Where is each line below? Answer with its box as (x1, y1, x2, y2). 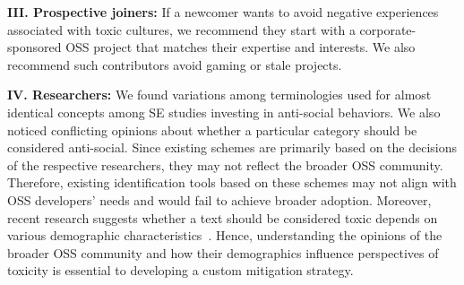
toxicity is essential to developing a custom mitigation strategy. (7, 261, 354, 280)
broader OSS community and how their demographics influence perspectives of (7, 243, 439, 262)
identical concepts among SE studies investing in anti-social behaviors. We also (7, 102, 441, 121)
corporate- (359, 20, 417, 39)
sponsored (7, 38, 62, 56)
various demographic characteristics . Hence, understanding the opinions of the (7, 226, 443, 245)
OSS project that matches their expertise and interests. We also (65, 38, 416, 56)
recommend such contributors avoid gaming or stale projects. (7, 55, 342, 73)
